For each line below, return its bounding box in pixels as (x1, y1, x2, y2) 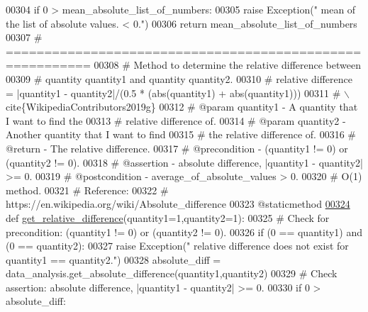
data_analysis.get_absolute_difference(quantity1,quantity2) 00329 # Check (6, 266, 338, 281)
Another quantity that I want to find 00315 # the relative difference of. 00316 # (6, 127, 357, 142)
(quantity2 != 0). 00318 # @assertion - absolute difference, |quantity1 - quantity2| (6, 155, 363, 169)
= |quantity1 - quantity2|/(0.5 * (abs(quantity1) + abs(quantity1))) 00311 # (6, 85, 341, 100)
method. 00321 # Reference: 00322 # (6, 182, 169, 197)
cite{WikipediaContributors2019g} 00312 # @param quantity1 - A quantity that (6, 99, 358, 114)
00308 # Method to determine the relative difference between (94, 57, 361, 72)
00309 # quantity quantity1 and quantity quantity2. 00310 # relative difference (6, 71, 352, 86)
